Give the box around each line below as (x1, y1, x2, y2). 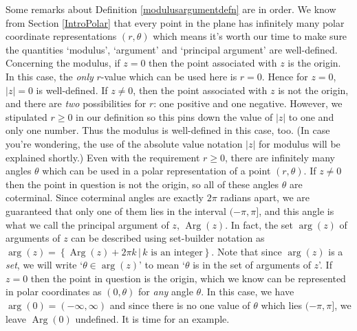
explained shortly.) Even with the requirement (6, 150, 200, 164)
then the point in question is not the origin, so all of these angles (6, 176, 279, 191)
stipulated (6, 109, 47, 124)
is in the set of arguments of (193, 258, 311, 272)
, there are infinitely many (225, 150, 335, 164)
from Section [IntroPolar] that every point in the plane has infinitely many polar (6, 15, 345, 30)
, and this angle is (259, 203, 334, 218)
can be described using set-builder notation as (71, 231, 265, 245)
